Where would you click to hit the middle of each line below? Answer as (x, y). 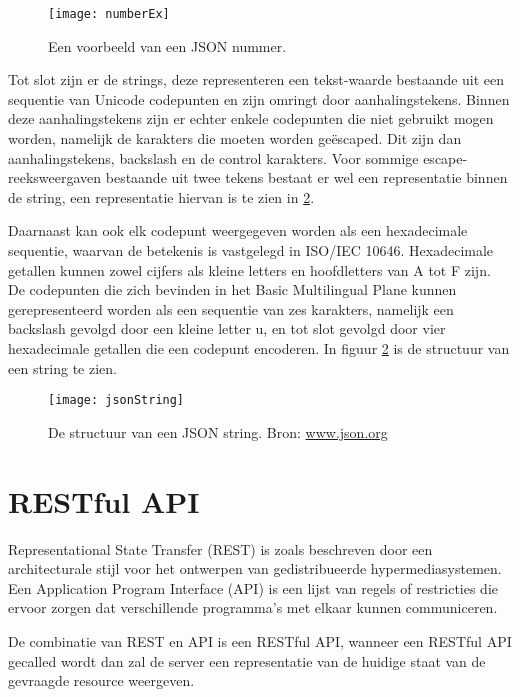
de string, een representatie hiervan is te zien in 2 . (161, 196)
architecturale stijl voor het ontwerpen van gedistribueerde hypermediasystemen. (255, 568)
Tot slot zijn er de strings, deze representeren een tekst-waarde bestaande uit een (256, 79)
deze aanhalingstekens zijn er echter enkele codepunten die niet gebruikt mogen (251, 118)
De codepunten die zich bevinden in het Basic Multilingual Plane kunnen (232, 289)
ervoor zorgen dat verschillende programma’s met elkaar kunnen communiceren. (253, 607)
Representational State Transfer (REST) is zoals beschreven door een (220, 548)
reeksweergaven (55, 177)
